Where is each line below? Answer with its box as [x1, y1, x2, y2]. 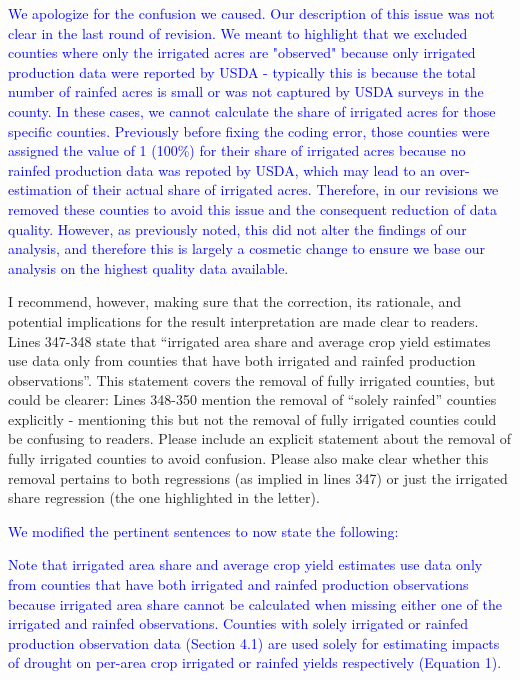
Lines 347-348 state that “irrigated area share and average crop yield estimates [8, 330, 491, 351]
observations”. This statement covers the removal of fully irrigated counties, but [8, 369, 496, 390]
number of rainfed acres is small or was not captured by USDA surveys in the [8, 81, 484, 102]
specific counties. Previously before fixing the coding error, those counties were [8, 120, 490, 141]
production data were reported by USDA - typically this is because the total [8, 61, 476, 82]
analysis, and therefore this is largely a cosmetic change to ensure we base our [8, 238, 486, 259]
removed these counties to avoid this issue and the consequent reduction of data [8, 198, 497, 219]
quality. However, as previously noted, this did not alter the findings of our [8, 218, 467, 239]
